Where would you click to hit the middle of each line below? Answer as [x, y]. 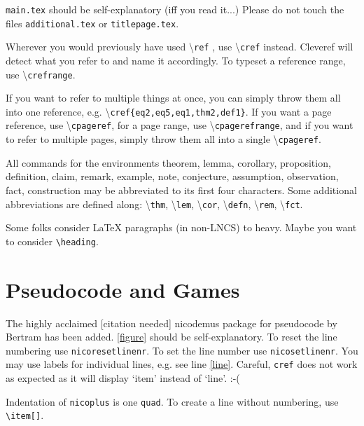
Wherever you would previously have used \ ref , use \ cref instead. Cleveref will [180, 47]
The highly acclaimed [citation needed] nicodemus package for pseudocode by [171, 323]
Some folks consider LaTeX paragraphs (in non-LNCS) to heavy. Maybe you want [181, 227]
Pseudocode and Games [123, 289]
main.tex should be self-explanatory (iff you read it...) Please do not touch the [175, 9]
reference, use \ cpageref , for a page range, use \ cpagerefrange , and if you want [180, 125]
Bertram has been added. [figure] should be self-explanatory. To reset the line [171, 337]
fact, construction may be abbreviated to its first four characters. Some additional [181, 190]
